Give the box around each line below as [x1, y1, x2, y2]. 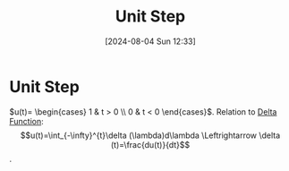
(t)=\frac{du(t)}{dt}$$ [110, 139, 191, 150]
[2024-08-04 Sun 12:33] [104, 36, 197, 47]
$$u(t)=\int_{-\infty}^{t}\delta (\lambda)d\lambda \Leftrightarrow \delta [20, 130, 281, 141]
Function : [9, 115, 45, 126]
